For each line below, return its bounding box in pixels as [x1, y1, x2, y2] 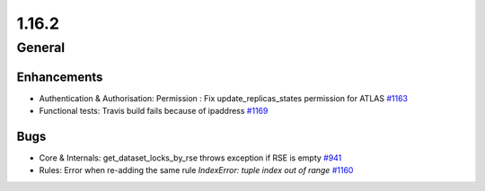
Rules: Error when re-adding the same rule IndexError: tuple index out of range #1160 [39, 165, 354, 176]
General [16, 39, 66, 56]
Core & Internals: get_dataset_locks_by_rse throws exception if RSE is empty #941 [39, 152, 342, 163]
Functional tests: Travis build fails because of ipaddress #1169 [39, 106, 269, 117]
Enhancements [16, 69, 103, 84]
